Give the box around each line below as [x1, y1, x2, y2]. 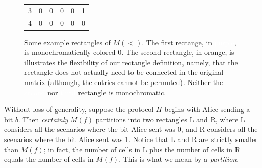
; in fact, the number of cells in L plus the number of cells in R [43, 144, 240, 154]
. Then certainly [18, 114, 68, 124]
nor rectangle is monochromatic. [47, 87, 166, 97]
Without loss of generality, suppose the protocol [4, 104, 154, 115]
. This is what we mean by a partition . [119, 154, 239, 164]
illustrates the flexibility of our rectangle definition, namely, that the [24, 57, 238, 67]
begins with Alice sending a [164, 104, 250, 115]
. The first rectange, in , [142, 37, 237, 47]
